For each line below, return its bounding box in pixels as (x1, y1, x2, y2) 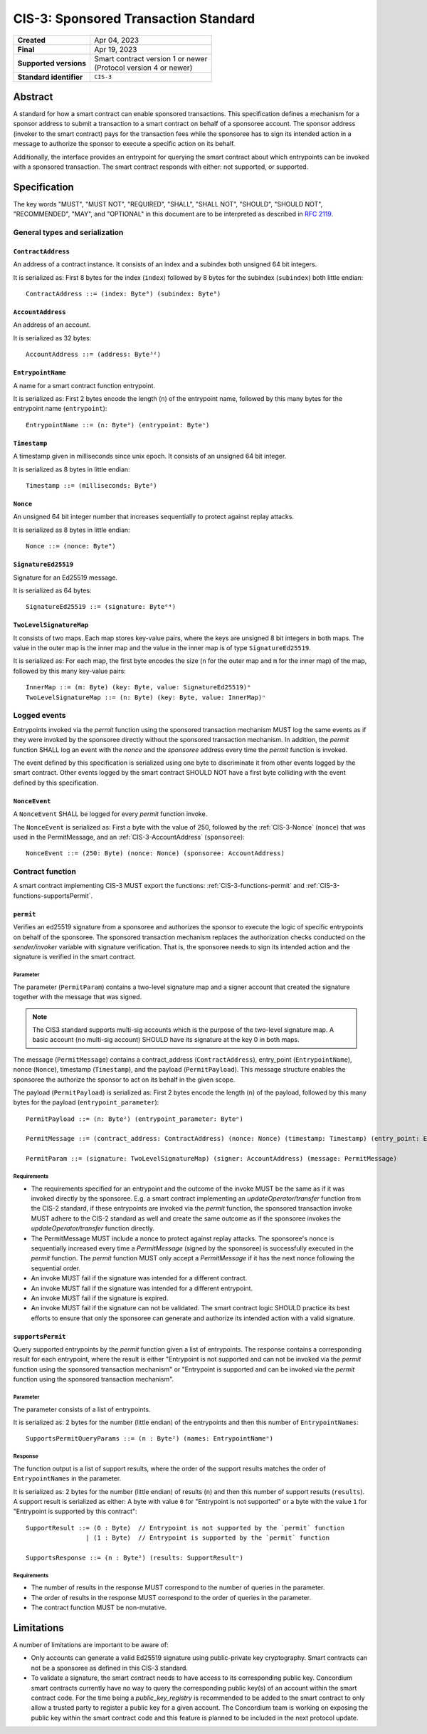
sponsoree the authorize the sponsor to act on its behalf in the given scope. (13, 1075, 236, 1084)
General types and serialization (13, 228, 124, 238)
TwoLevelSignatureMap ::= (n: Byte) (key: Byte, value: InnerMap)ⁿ (26, 693, 266, 701)
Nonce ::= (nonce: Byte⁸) (26, 542, 117, 550)
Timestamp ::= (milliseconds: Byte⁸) (26, 481, 158, 489)
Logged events (13, 711, 66, 721)
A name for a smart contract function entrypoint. (13, 381, 156, 390)
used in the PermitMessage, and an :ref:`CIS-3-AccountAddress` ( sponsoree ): (13, 832, 245, 841)
